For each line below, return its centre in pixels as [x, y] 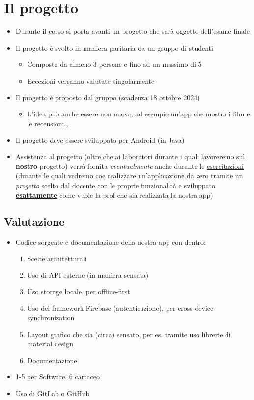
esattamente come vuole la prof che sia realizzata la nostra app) [114, 195]
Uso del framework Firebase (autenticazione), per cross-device [120, 308]
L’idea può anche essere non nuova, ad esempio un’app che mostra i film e [139, 114]
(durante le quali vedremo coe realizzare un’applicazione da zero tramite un [129, 176]
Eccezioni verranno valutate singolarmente [91, 80]
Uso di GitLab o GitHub [53, 393]
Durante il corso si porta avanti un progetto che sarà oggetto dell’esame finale [133, 31]
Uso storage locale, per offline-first [79, 291]
